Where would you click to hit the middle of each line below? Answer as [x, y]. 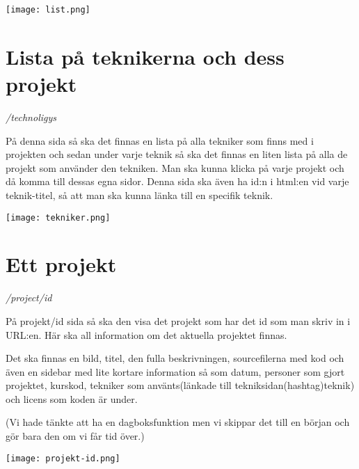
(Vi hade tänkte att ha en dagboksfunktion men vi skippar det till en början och [178, 422]
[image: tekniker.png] [58, 217]
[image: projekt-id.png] [63, 458]
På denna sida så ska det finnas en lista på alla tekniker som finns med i [160, 140]
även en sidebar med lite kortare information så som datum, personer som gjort [175, 371]
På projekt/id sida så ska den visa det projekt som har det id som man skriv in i [178, 320]
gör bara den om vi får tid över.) [75, 436]
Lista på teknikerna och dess [145, 56]
